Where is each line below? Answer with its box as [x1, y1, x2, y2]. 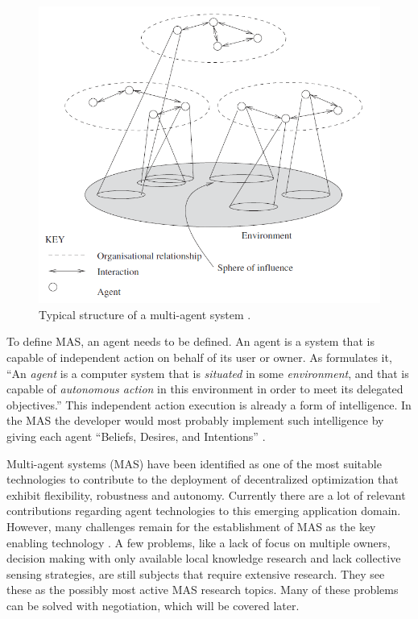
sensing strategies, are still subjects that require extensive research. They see [6, 565, 385, 582]
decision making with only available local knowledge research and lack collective [6, 550, 401, 567]
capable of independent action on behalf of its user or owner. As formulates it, [6, 349, 392, 366]
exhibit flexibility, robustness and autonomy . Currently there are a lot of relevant [6, 486, 406, 503]
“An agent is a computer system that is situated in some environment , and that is [6, 364, 409, 381]
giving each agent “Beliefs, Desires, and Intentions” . [6, 428, 266, 444]
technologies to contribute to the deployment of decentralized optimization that [6, 471, 399, 488]
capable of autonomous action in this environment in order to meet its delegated [6, 380, 404, 397]
